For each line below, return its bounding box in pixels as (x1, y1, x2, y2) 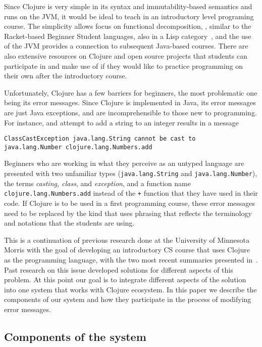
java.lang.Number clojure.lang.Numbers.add (4, 143, 152, 151)
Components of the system (4, 328, 146, 344)
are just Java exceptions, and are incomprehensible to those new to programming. (4, 107, 257, 117)
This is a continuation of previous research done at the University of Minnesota (4, 234, 249, 245)
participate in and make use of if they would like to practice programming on (4, 60, 243, 71)
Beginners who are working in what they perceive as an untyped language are (4, 158, 244, 168)
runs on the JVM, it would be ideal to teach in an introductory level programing (4, 11, 254, 21)
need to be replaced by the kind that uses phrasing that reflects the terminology (4, 207, 252, 218)
